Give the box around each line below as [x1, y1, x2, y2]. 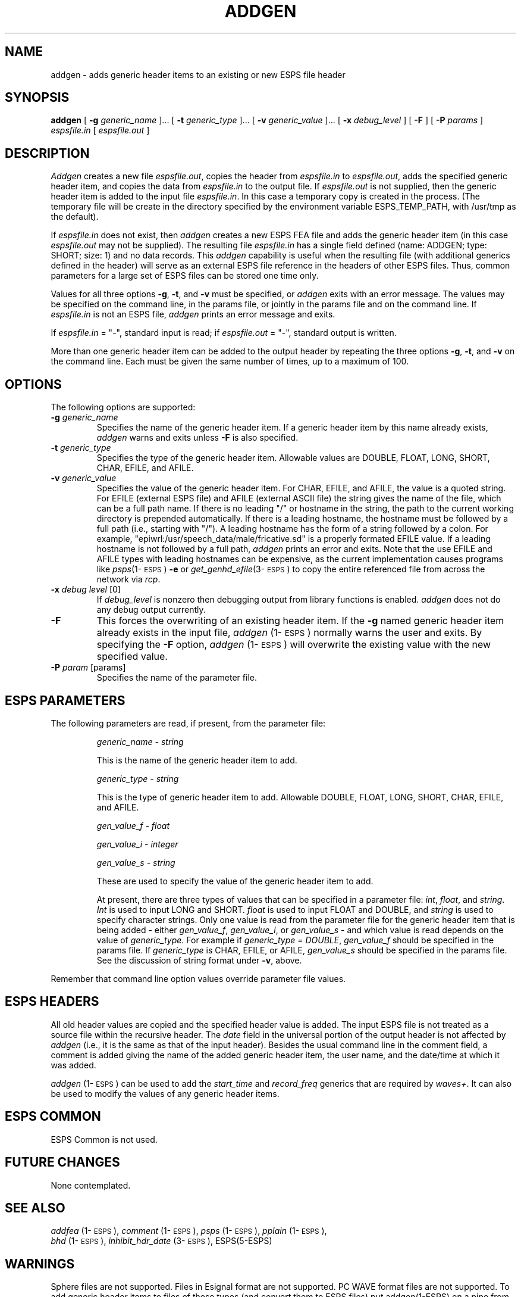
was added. [51, 1059, 96, 1070]
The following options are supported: [51, 402, 196, 413]
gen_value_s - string [96, 857, 175, 868]
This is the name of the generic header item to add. [96, 754, 297, 765]
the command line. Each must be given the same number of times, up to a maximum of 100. [51, 356, 409, 367]
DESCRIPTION [5, 145, 90, 161]
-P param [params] [51, 662, 126, 673]
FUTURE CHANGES [5, 1155, 120, 1170]
